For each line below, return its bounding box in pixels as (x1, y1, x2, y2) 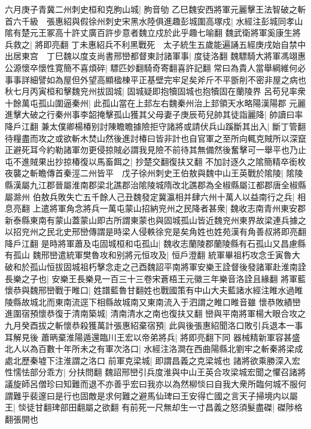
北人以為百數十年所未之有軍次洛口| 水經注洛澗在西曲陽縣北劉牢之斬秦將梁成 (5, 342, 303, 355)
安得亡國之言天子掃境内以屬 (188, 389, 298, 402)
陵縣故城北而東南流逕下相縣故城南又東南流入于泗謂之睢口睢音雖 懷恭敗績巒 (5, 295, 301, 308)
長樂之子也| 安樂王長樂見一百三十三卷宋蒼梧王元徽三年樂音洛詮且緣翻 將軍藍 (5, 272, 306, 284)
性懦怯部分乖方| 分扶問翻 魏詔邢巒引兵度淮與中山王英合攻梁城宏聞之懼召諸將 (5, 366, 306, 378)
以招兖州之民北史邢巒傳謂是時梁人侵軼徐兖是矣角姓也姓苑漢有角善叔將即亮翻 (5, 225, 306, 238)
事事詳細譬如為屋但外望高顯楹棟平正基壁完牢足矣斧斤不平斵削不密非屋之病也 (5, 73, 306, 85)
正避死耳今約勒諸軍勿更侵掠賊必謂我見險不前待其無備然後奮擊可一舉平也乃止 (5, 143, 306, 156)
